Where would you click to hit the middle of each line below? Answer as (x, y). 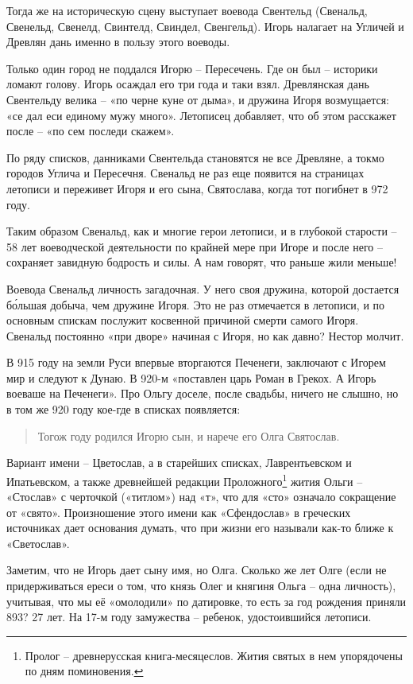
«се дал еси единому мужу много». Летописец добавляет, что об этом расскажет (201, 115)
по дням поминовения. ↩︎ (84, 671)
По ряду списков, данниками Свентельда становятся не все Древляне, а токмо (195, 157)
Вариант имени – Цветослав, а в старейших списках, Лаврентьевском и (179, 462)
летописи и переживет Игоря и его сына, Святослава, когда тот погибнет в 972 (197, 188)
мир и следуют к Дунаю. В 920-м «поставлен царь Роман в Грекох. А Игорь (191, 377)
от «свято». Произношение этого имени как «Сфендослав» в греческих (179, 512)
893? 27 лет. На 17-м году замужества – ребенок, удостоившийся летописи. (189, 617)
